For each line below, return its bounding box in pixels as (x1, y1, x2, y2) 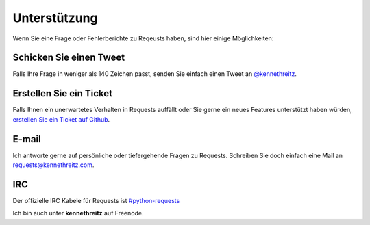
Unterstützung (12, 10, 99, 25)
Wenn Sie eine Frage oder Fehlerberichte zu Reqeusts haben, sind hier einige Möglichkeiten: (12, 34, 274, 42)
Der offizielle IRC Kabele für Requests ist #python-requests (12, 196, 180, 204)
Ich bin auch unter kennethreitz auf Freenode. (12, 209, 144, 217)
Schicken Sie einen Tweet (12, 52, 125, 64)
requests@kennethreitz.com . (12, 161, 95, 169)
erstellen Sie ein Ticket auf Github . (12, 115, 110, 123)
